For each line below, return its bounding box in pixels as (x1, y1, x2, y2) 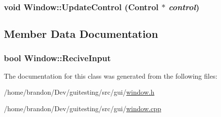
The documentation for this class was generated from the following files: (4, 70, 218, 81)
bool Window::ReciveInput (4, 51, 111, 64)
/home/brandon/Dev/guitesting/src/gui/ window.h (4, 87, 155, 97)
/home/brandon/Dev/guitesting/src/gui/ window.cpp (4, 103, 161, 114)
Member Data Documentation (4, 26, 158, 41)
